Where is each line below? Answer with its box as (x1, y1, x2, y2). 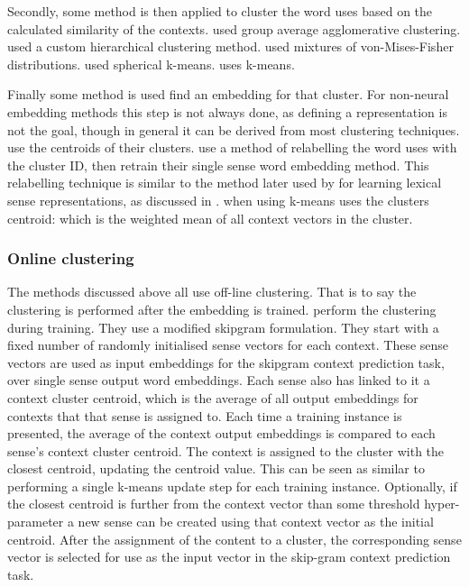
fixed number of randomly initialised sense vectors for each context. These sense (7, 335, 449, 354)
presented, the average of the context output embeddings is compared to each (7, 424, 436, 443)
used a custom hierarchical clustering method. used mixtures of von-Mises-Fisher (7, 37, 454, 56)
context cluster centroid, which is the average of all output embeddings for (7, 388, 418, 407)
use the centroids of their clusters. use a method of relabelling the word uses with (7, 138, 457, 157)
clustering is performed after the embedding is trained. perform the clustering (7, 299, 437, 318)
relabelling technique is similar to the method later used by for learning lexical (7, 173, 442, 192)
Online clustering (7, 247, 134, 270)
